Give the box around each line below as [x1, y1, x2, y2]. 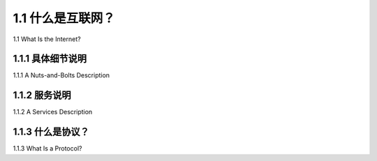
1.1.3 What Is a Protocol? [13, 144, 82, 153]
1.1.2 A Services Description [13, 108, 93, 116]
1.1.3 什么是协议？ [13, 126, 90, 138]
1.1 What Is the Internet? [13, 35, 81, 43]
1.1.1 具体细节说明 [13, 53, 87, 65]
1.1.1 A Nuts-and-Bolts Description [13, 71, 110, 79]
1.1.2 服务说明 [13, 89, 71, 101]
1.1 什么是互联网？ [13, 10, 115, 26]
